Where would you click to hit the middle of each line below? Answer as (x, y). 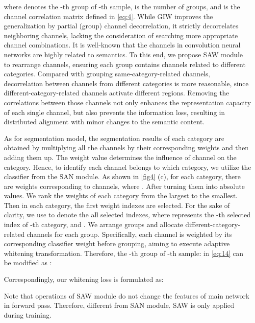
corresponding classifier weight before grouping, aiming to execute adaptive (117, 243)
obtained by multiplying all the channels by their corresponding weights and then (126, 148)
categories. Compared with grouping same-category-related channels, (107, 74)
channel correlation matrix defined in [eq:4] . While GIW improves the (109, 16)
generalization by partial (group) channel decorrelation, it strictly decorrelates (121, 26)
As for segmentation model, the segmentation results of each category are (114, 138)
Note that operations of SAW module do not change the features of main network (127, 295)
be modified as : (28, 263)
